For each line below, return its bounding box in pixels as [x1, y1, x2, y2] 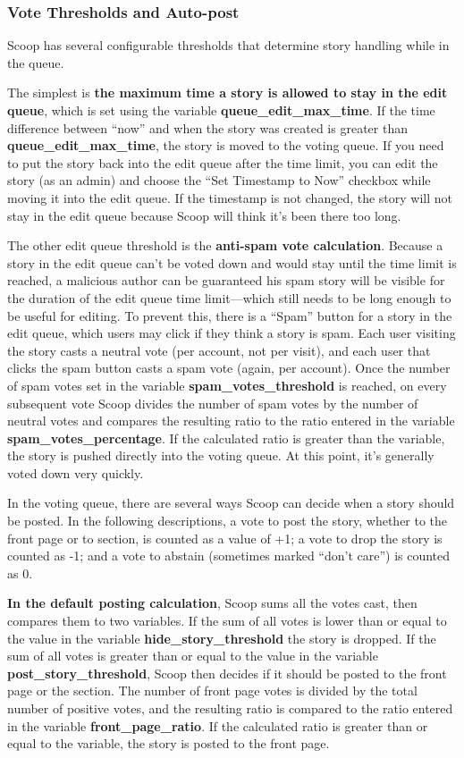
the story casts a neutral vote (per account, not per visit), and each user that [7, 341, 431, 359]
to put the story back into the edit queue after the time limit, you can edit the [7, 153, 438, 172]
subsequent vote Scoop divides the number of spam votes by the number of [7, 393, 418, 412]
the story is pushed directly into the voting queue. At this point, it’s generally [7, 446, 434, 465]
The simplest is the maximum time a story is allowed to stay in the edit [7, 83, 448, 102]
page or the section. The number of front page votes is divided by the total [7, 681, 418, 700]
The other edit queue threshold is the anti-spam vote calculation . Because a [7, 236, 443, 255]
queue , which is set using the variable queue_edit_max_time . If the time [7, 101, 435, 119]
